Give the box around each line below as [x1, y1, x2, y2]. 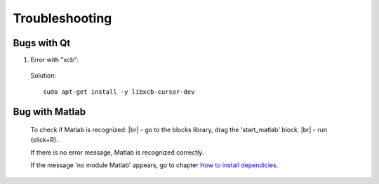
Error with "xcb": [30, 56, 79, 64]
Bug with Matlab [13, 106, 86, 118]
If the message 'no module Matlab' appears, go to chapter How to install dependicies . [30, 161, 279, 169]
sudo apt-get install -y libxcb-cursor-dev [43, 87, 195, 96]
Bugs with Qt [13, 37, 71, 49]
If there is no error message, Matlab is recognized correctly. [30, 148, 204, 157]
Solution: [30, 71, 56, 80]
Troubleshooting [13, 10, 112, 26]
